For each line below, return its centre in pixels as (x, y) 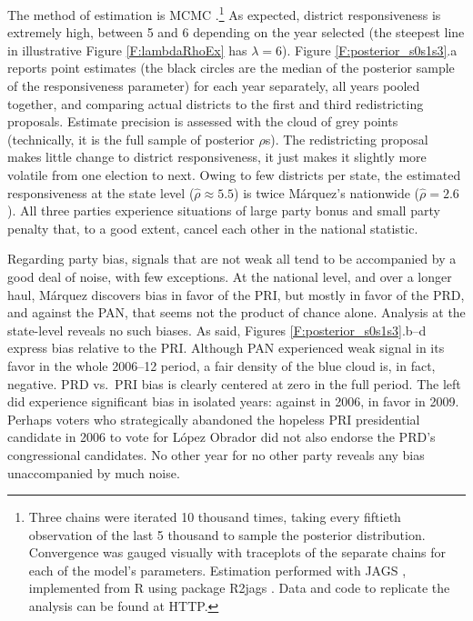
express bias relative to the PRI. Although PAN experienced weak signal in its (226, 348)
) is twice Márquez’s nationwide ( (327, 192)
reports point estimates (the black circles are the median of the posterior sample (231, 68)
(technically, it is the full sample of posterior (131, 139)
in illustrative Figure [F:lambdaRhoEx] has (127, 50)
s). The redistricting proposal (347, 139)
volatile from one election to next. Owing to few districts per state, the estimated (234, 175)
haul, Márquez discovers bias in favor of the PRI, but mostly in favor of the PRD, (236, 294)
